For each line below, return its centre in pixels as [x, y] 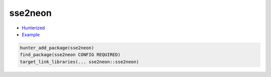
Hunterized [33, 28]
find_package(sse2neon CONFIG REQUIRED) [70, 55]
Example [31, 34]
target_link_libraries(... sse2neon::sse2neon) [79, 62]
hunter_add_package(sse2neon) [57, 48]
